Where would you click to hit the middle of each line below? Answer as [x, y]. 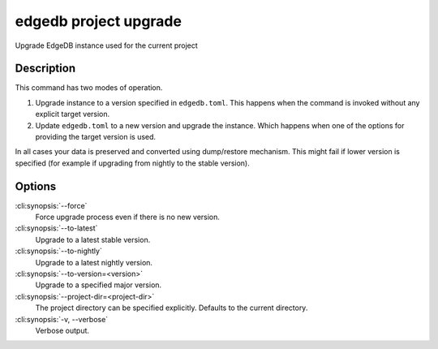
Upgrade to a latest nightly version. [94, 262]
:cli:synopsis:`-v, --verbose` [62, 319]
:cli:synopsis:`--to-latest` [56, 228]
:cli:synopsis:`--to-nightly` [59, 251]
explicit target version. [73, 114]
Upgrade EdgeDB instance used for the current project [106, 45]
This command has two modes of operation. [89, 88]
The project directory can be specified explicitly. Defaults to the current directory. [172, 308]
